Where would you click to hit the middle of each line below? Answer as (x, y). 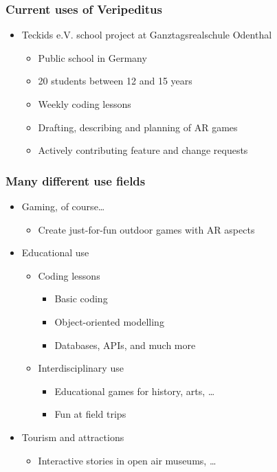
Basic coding (81, 299)
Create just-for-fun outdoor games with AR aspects (146, 229)
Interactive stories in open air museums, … (127, 460)
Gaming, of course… (63, 206)
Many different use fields (76, 180)
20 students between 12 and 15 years (115, 81)
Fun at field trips (90, 414)
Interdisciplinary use (81, 368)
